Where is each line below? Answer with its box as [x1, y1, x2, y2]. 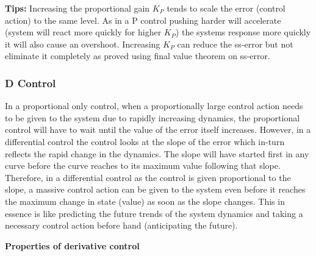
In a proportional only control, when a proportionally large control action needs [5, 99, 303, 112]
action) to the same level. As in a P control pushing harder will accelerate [5, 13, 281, 26]
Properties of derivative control [5, 239, 140, 252]
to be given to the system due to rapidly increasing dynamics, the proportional [5, 111, 300, 124]
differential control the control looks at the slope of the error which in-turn [5, 135, 285, 148]
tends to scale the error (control [167, 2, 285, 14]
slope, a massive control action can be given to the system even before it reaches [5, 183, 306, 196]
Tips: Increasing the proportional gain [5, 2, 150, 14]
